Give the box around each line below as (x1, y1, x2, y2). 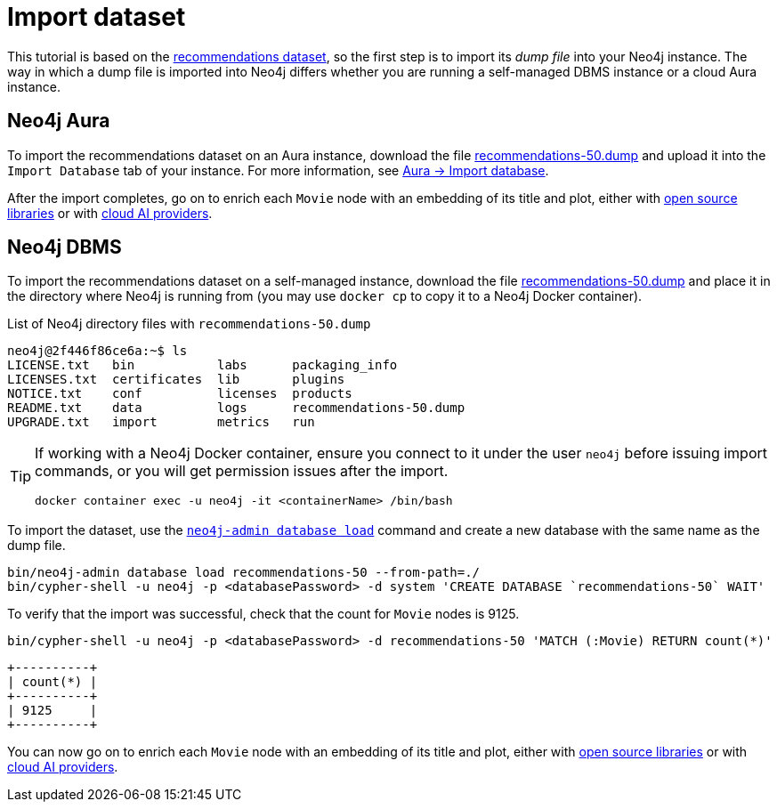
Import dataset (7, 2, 186, 32)
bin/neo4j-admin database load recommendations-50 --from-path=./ (7, 565, 481, 580)
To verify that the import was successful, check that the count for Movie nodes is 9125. (7, 606, 520, 622)
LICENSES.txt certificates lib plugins (7, 372, 345, 387)
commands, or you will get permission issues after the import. (35, 462, 449, 481)
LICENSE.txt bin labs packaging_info (7, 358, 398, 373)
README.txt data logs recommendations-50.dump (7, 400, 465, 416)
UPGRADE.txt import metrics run (7, 415, 315, 430)
